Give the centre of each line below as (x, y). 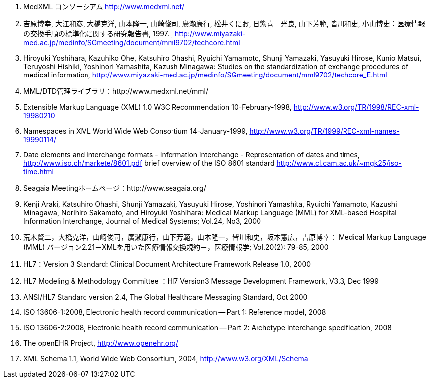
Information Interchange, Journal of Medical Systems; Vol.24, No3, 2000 (142, 221)
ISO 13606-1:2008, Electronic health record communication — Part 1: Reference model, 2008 (175, 312)
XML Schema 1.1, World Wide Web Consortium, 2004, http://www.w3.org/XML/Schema (166, 358)
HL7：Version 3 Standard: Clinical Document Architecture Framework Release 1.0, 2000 (167, 264)
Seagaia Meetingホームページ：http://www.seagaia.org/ (115, 188)
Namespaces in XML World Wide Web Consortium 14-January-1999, (135, 131)
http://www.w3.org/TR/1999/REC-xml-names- (324, 131)
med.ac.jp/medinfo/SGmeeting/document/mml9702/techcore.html (132, 42)
